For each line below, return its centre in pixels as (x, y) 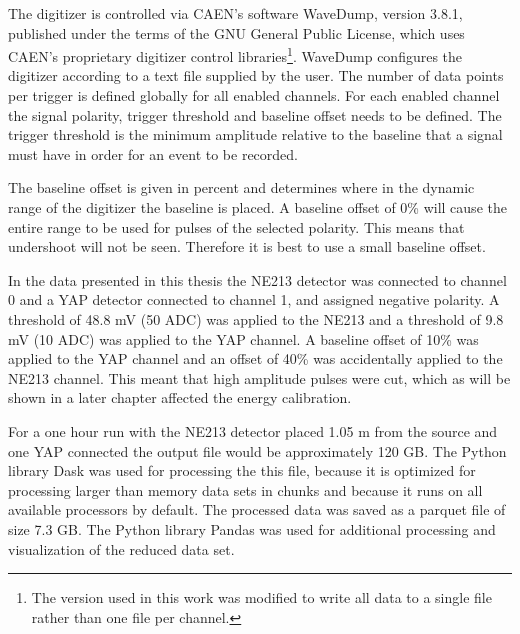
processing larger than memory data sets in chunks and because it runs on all (245, 489)
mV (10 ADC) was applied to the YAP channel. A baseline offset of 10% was (243, 338)
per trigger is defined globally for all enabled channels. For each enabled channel (254, 95)
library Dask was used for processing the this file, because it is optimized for (242, 470)
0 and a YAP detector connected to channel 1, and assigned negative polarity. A (254, 299)
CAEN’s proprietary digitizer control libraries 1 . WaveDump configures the (235, 54)
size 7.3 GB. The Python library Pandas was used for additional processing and (252, 528)
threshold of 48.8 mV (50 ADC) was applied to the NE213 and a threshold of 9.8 (256, 318)
